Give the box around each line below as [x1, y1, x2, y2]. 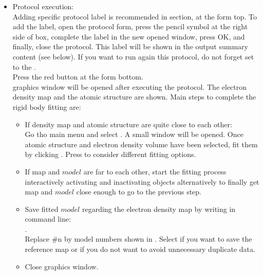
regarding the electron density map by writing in [82, 203, 236, 214]
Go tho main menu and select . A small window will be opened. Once [25, 129, 243, 140]
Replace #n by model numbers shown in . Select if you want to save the [25, 233, 252, 244]
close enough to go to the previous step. [76, 186, 201, 197]
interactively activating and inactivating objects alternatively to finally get [25, 176, 259, 187]
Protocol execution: [12, 1, 74, 11]
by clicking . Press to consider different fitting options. [25, 149, 196, 160]
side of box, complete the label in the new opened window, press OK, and [12, 31, 245, 42]
